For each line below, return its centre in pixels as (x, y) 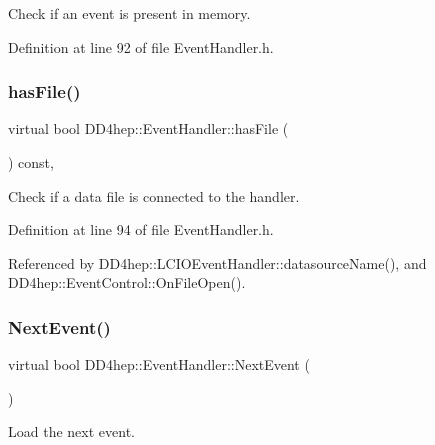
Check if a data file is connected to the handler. (154, 195)
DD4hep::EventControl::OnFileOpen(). (127, 282)
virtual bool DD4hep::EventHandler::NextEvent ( (159, 364)
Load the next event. (71, 431)
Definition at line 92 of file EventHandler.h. (141, 46)
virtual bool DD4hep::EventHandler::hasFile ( (148, 128)
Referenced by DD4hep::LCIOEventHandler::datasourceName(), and (217, 262)
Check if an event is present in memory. (129, 13)
